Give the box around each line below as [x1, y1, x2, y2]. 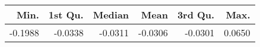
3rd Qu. [177, 8, 215, 21]
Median [93, 8, 129, 21]
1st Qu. [48, 8, 84, 21]
